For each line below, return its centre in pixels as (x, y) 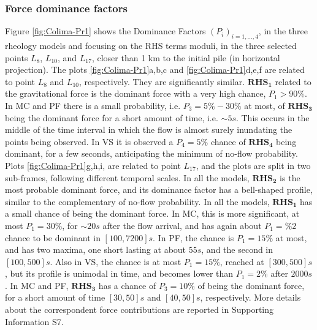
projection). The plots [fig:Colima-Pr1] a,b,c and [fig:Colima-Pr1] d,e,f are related (155, 69)
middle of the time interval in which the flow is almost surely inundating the (149, 129)
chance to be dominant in (53, 237)
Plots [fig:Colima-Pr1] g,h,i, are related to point (93, 165)
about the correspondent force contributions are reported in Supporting (139, 309)
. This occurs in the (273, 117)
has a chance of (127, 285)
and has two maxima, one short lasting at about (96, 249)
